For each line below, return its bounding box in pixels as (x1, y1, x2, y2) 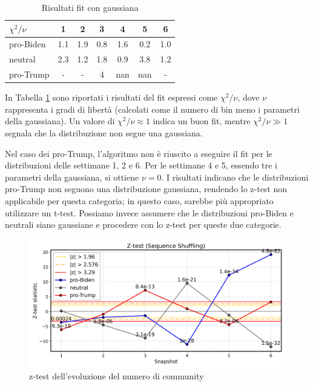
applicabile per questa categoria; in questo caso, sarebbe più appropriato (5, 194, 274, 207)
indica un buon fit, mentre (153, 115, 251, 127)
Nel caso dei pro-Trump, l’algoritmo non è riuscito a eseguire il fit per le (5, 147, 272, 159)
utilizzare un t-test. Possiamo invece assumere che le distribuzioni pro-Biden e (5, 206, 294, 219)
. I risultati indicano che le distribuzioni (161, 170, 309, 183)
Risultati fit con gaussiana (41, 1, 139, 13)
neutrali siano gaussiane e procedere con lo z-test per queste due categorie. (5, 218, 282, 231)
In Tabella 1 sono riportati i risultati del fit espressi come (5, 91, 218, 104)
